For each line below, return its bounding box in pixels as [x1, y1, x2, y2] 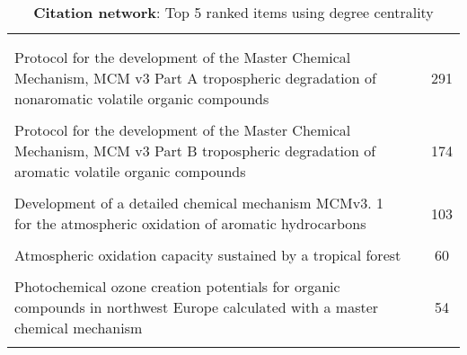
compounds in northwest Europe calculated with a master [14, 297, 379, 317]
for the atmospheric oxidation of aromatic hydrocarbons [14, 213, 366, 234]
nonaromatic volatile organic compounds [14, 88, 269, 109]
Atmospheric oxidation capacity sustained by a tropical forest [14, 244, 401, 265]
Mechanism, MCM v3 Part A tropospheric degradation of [14, 67, 376, 88]
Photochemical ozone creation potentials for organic [14, 276, 340, 297]
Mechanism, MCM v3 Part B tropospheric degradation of [14, 140, 376, 161]
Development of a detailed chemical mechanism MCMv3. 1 [14, 192, 383, 213]
